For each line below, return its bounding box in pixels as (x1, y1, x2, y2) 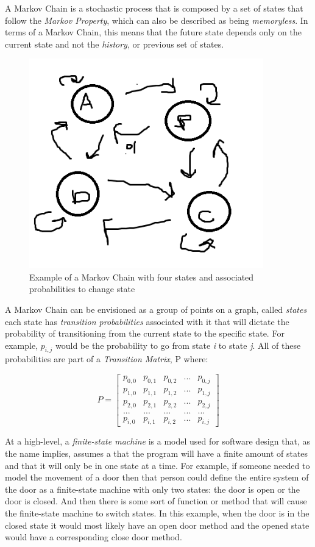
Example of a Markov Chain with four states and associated (29, 270, 254, 283)
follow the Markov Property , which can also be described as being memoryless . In (5, 13, 308, 26)
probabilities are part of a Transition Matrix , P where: (5, 352, 208, 365)
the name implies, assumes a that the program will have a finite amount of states (5, 447, 308, 460)
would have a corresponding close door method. (5, 531, 182, 543)
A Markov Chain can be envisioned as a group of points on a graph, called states (5, 302, 307, 315)
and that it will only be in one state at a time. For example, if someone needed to (5, 459, 310, 471)
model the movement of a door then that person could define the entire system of (5, 471, 309, 484)
